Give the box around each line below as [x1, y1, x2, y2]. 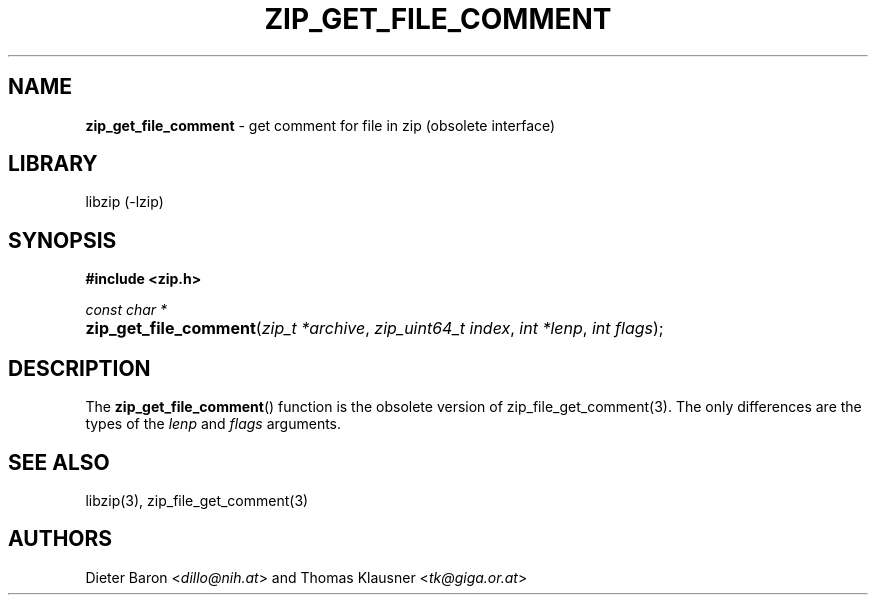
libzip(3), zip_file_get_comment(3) [85, 491, 309, 509]
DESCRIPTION [8, 355, 151, 381]
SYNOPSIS [8, 227, 117, 253]
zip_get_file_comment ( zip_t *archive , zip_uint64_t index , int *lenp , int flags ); [85, 318, 664, 339]
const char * [85, 301, 168, 319]
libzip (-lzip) [85, 193, 164, 211]
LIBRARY [8, 151, 98, 177]
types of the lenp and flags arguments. [85, 415, 342, 433]
